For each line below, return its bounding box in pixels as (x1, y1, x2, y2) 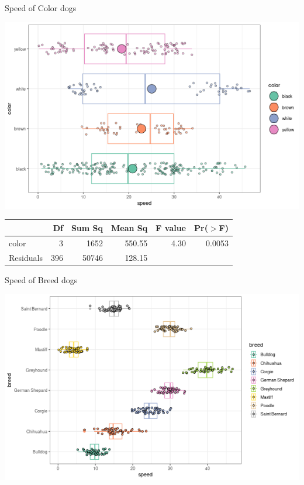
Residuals (9, 251, 43, 263)
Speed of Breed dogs (5, 273, 78, 286)
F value (156, 221, 186, 233)
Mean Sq (111, 221, 148, 233)
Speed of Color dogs (5, 2, 77, 13)
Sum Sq (71, 221, 103, 233)
